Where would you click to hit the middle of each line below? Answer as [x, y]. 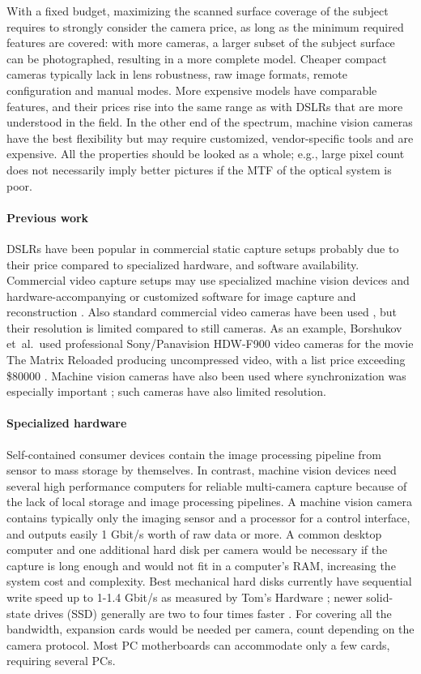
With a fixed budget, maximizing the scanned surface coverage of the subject [198, 11]
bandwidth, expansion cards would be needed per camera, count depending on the [210, 629]
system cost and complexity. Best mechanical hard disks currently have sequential [209, 581]
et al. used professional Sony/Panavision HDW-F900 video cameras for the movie [210, 343]
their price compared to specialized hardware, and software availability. [183, 264]
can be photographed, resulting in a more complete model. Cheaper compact [197, 58]
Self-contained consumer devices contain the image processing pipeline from [194, 454]
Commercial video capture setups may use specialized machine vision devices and [208, 280]
